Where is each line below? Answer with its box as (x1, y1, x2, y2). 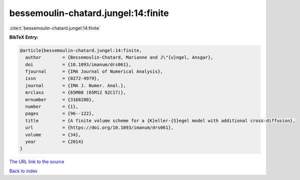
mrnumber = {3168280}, (25, 97, 94, 102)
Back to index (9, 168, 38, 174)
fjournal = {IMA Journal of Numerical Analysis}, (25, 69, 163, 75)
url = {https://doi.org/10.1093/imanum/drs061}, (25, 125, 174, 130)
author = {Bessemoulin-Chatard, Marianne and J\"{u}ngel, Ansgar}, (25, 55, 214, 60)
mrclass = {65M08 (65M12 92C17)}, (25, 90, 126, 95)
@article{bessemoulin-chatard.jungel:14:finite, (20, 48, 142, 53)
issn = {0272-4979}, (25, 76, 100, 81)
